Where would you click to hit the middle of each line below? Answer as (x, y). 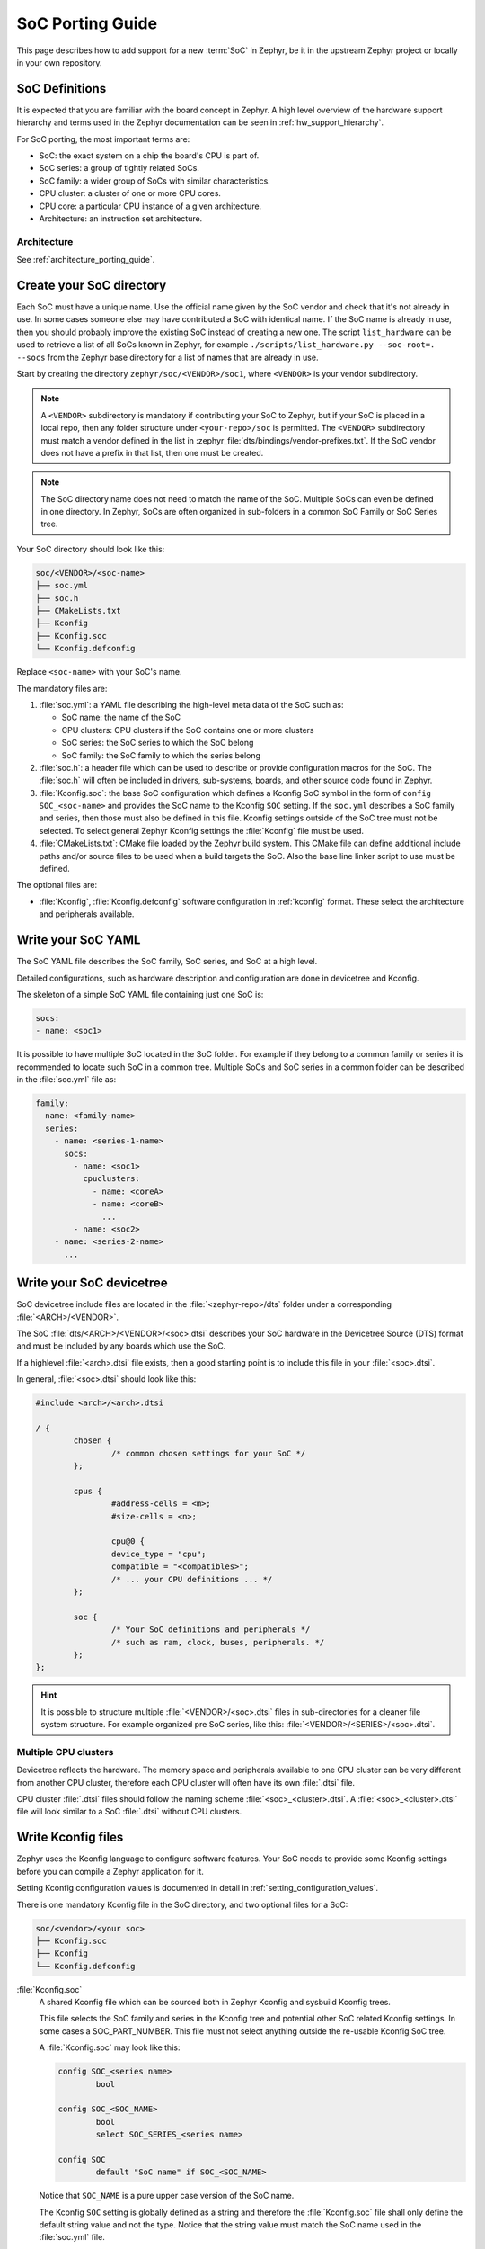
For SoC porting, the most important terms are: (103, 139)
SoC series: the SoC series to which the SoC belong (158, 743)
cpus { (88, 1491)
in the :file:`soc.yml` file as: (66, 1080)
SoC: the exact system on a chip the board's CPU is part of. (149, 156)
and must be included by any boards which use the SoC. (121, 1346)
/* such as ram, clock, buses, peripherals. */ (218, 1642)
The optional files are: (57, 885)
